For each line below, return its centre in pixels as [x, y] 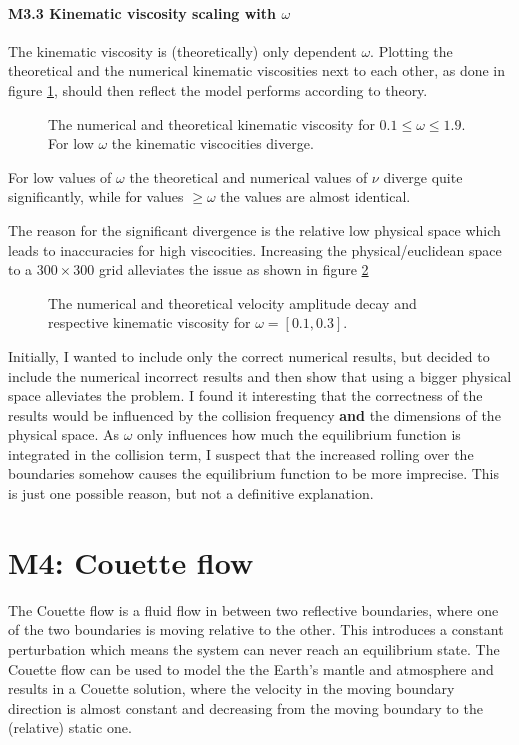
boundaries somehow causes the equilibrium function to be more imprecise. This [253, 473]
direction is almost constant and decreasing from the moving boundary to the [245, 707]
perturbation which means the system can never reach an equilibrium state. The [254, 648]
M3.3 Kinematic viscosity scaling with [142, 12]
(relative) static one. [70, 727]
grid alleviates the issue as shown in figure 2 [234, 269]
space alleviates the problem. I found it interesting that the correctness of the [245, 395]
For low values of [60, 176]
